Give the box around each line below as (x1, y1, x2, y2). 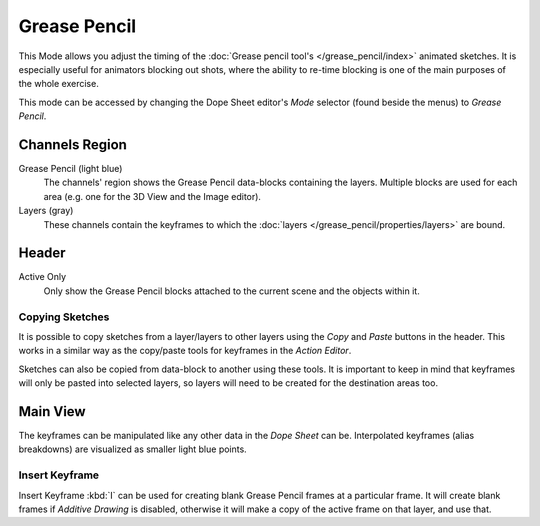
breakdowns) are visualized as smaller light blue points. (18, 443, 247, 455)
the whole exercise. (18, 78, 99, 90)
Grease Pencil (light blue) (18, 163, 123, 175)
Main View (18, 403, 86, 420)
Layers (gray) (18, 205, 74, 217)
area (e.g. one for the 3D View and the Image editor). (43, 190, 262, 202)
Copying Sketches (18, 310, 110, 324)
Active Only (18, 271, 67, 283)
